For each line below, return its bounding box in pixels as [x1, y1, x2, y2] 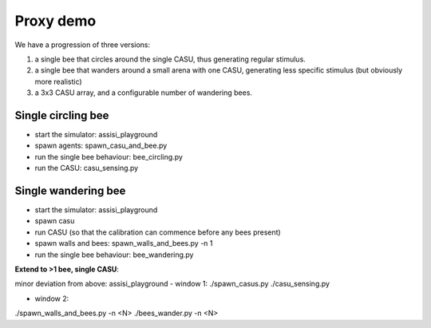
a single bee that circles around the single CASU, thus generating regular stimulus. [34, 54, 306, 64]
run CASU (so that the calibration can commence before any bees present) [34, 227, 281, 237]
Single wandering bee [14, 184, 126, 197]
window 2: [34, 294, 69, 303]
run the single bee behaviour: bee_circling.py [34, 152, 184, 161]
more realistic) [34, 77, 83, 86]
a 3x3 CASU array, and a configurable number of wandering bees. [34, 88, 253, 97]
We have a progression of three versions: [14, 40, 151, 49]
